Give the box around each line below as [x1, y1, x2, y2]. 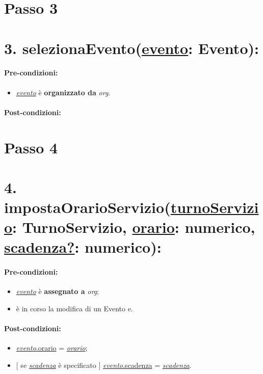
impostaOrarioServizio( [4, 197, 171, 218]
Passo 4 [4, 137, 58, 157]
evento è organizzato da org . [16, 87, 111, 97]
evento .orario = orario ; [16, 342, 88, 353]
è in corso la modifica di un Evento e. [16, 303, 133, 314]
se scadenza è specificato [20, 360, 96, 370]
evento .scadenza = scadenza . [102, 360, 192, 370]
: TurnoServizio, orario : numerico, [12, 217, 255, 237]
